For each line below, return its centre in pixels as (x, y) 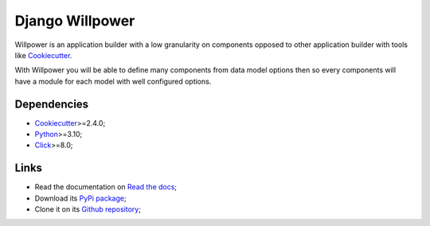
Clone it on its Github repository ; (88, 209)
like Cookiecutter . (43, 55)
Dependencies (52, 104)
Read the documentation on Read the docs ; (106, 187)
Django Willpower (75, 21)
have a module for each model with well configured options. (113, 81)
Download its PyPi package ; (80, 198)
